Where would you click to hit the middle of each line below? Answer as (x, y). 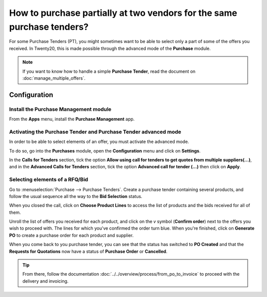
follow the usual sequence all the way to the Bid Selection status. (76, 196)
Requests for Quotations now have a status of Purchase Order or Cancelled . (88, 251)
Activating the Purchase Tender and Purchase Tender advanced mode (95, 132)
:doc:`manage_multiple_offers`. (54, 78)
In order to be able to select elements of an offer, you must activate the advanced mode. (99, 142)
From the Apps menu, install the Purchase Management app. (72, 119)
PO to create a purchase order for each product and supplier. (71, 235)
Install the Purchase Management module (60, 109)
